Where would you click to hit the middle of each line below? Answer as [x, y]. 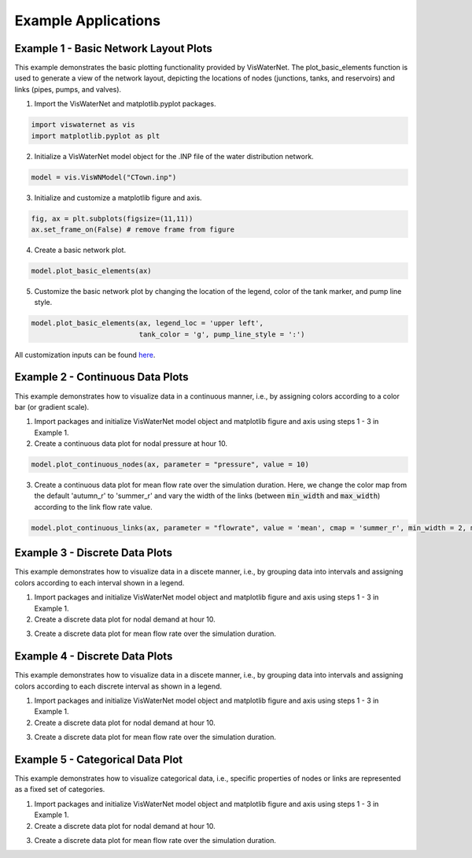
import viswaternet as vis [83, 125]
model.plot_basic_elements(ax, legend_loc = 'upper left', [147, 323]
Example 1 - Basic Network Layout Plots [113, 48]
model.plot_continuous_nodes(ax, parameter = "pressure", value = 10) [170, 464]
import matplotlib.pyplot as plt [96, 136]
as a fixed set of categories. [60, 789]
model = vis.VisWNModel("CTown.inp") [104, 177]
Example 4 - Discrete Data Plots [94, 657]
